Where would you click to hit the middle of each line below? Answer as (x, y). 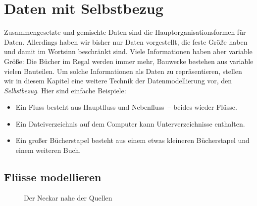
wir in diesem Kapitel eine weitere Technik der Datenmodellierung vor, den (118, 81)
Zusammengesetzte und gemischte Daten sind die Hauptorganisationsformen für (125, 32)
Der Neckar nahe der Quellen (68, 197)
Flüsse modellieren (53, 177)
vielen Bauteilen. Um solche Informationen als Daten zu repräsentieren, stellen (123, 71)
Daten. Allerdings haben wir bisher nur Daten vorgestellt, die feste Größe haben (126, 41)
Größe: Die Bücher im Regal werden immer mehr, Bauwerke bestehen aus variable (129, 61)
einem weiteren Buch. (48, 150)
